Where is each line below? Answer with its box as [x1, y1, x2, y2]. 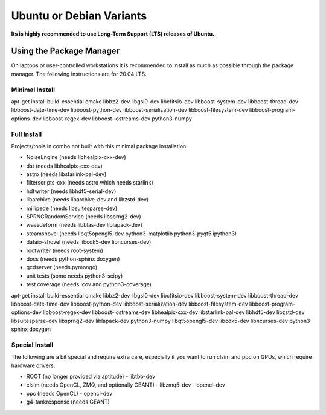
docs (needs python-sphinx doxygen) [26, 255, 120, 263]
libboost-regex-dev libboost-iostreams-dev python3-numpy [42, 115, 193, 122]
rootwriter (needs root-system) [26, 247, 104, 254]
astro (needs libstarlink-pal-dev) [26, 171, 107, 178]
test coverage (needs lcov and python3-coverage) [26, 281, 152, 288]
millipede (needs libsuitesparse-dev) [26, 204, 118, 212]
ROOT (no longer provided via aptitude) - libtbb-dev [26, 373, 156, 381]
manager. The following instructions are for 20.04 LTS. [11, 70, 147, 77]
